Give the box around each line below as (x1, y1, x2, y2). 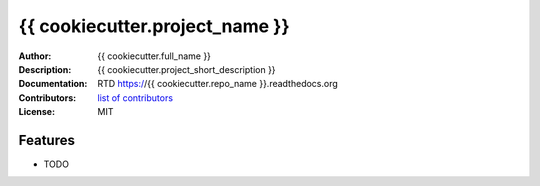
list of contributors (97, 91, 174, 104)
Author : (18, 50, 52, 62)
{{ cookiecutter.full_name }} (97, 50, 212, 62)
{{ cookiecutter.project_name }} (18, 15, 290, 37)
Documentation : (18, 78, 88, 90)
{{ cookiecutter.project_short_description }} (97, 63, 276, 75)
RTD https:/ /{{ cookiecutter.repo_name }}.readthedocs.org (97, 78, 339, 90)
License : (18, 106, 55, 118)
